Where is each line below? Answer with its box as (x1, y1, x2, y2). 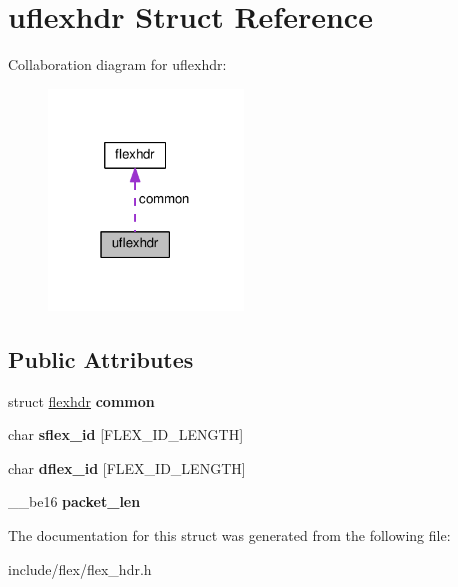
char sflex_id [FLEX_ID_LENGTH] (8, 424, 244, 445)
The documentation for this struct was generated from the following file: (8, 525, 451, 546)
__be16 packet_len (8, 491, 141, 512)
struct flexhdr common (8, 390, 155, 411)
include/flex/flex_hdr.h (8, 558, 152, 579)
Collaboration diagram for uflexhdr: (8, 54, 227, 75)
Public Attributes (8, 343, 194, 374)
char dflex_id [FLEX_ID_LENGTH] (8, 457, 246, 478)
